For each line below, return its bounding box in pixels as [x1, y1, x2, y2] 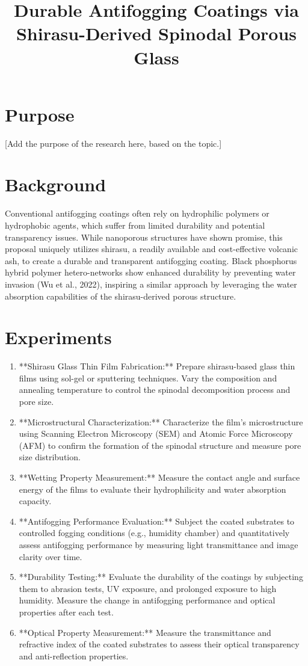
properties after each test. [19, 605, 114, 618]
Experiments [5, 325, 112, 350]
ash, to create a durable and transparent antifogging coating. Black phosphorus [5, 254, 297, 267]
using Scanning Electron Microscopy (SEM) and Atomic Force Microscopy [19, 427, 293, 440]
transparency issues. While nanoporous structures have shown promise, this [5, 230, 283, 243]
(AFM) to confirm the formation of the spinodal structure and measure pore [19, 439, 301, 451]
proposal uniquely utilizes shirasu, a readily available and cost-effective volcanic [5, 242, 298, 255]
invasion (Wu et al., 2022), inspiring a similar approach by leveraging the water [5, 277, 297, 290]
